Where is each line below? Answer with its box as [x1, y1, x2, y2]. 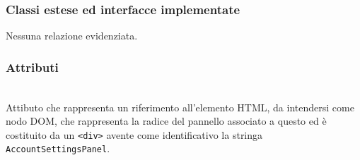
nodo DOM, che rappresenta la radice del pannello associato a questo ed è [6, 113, 327, 128]
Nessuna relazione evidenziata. [6, 28, 138, 43]
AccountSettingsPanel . [6, 141, 110, 156]
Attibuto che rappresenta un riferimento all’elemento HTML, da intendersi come [6, 99, 354, 114]
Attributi [6, 58, 59, 75]
